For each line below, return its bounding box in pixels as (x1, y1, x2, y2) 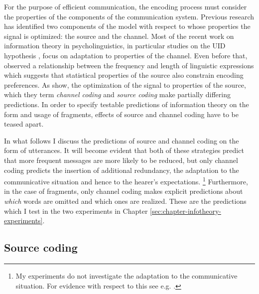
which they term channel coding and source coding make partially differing (4, 89, 231, 100)
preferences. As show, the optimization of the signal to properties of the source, (4, 79, 246, 90)
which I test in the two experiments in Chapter (4, 205, 148, 216)
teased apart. (4, 119, 44, 129)
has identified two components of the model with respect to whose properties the (4, 21, 251, 31)
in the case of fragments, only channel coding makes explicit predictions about (4, 186, 243, 196)
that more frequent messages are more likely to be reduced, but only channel (4, 154, 238, 165)
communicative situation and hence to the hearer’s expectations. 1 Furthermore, (4, 175, 248, 186)
